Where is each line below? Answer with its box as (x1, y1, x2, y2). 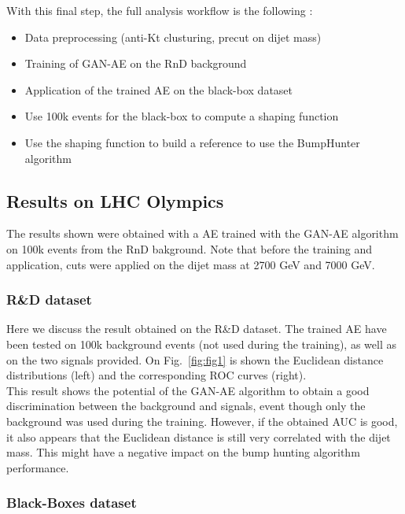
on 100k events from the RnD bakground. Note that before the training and (6, 240, 372, 257)
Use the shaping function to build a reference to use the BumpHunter (24, 134, 360, 150)
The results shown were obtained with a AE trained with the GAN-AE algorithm (6, 225, 399, 242)
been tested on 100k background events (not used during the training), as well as (6, 335, 396, 352)
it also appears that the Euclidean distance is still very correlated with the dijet (6, 428, 391, 445)
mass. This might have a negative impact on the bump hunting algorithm (6, 444, 360, 460)
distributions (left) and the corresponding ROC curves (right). (6, 367, 307, 383)
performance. (6, 459, 69, 475)
